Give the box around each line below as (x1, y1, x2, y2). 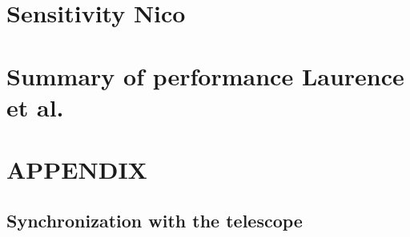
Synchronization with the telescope (6, 207, 303, 232)
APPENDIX (6, 153, 147, 186)
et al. (6, 90, 64, 123)
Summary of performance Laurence (6, 59, 404, 92)
